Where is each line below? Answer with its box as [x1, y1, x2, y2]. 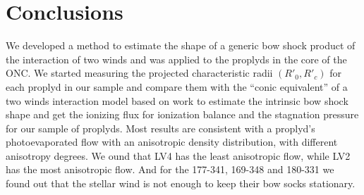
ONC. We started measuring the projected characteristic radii [6, 65, 273, 80]
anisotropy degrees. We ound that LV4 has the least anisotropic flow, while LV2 [6, 148, 351, 163]
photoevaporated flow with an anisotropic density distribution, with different [6, 134, 338, 149]
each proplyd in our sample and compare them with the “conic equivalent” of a [6, 79, 348, 94]
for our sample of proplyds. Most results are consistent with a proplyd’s [6, 120, 315, 135]
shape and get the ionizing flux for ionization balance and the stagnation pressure [6, 107, 359, 122]
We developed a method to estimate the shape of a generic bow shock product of [6, 38, 356, 53]
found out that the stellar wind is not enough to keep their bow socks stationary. [6, 176, 356, 191]
